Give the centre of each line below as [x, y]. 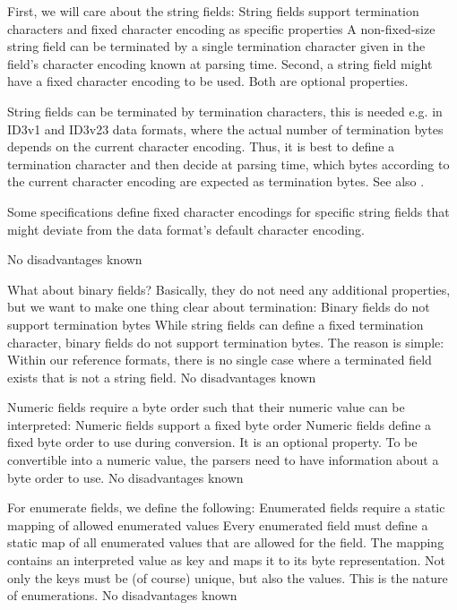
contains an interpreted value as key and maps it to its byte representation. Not [226, 560]
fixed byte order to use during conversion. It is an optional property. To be [212, 442]
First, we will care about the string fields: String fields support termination [213, 11]
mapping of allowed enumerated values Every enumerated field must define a [218, 524]
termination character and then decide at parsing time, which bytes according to [228, 163]
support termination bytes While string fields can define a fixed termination [216, 324]
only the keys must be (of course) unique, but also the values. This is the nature [228, 577]
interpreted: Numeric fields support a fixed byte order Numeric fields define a [220, 424]
